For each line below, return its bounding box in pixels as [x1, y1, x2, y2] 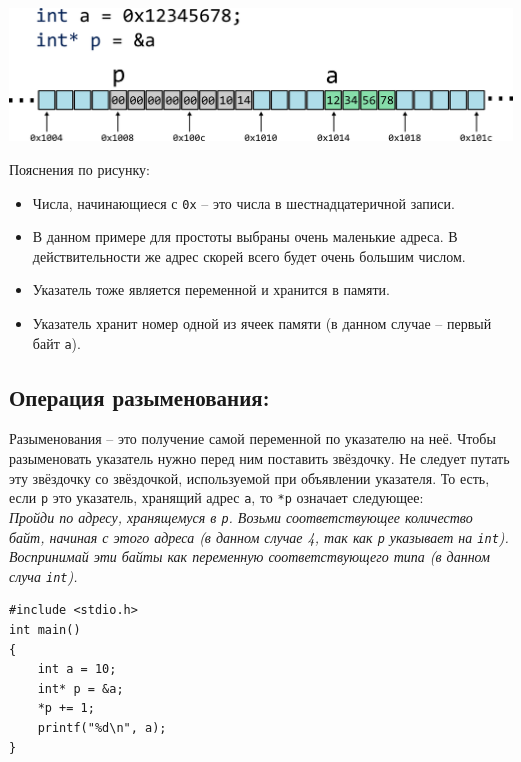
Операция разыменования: [9, 381, 270, 412]
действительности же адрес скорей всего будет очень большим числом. [32, 245, 466, 266]
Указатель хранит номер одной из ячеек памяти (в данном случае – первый [32, 313, 492, 333]
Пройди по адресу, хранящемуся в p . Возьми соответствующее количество [9, 506, 473, 527]
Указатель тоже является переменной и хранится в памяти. [32, 279, 390, 300]
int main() [9, 623, 81, 638]
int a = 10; [37, 662, 117, 677]
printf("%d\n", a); [37, 721, 167, 736]
